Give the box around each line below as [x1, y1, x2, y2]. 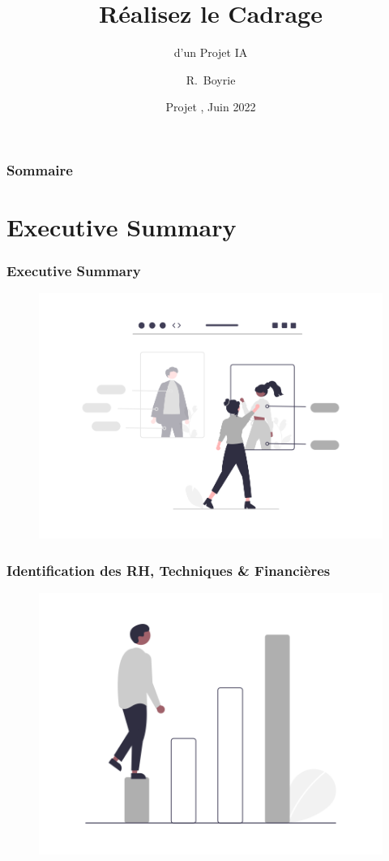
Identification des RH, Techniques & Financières [6, 560, 331, 580]
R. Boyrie [186, 71, 236, 88]
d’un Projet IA [173, 44, 248, 61]
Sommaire [6, 159, 73, 180]
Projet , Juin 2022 [165, 98, 256, 115]
